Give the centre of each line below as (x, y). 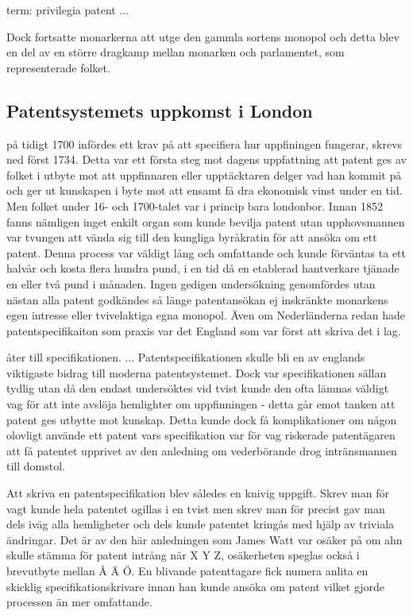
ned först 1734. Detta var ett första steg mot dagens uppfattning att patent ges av (206, 159)
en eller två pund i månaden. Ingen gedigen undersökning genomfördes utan (191, 283)
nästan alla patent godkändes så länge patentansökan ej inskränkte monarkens (197, 299)
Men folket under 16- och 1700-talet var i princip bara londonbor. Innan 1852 (195, 205)
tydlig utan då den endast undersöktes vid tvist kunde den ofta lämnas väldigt (198, 388)
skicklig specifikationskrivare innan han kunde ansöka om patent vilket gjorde (196, 586)
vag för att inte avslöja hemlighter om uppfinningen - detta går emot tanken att (201, 404)
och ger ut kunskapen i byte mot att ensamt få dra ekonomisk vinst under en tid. (205, 190)
